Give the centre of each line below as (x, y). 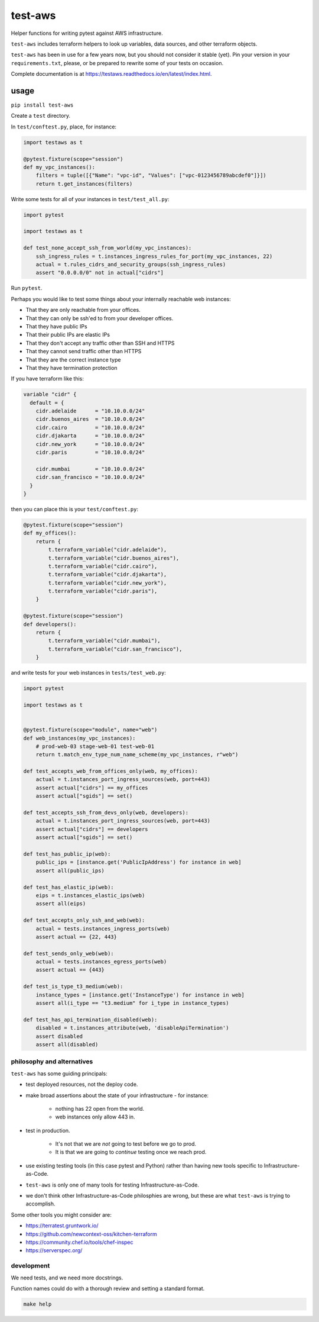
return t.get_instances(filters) (84, 184)
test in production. (48, 1130)
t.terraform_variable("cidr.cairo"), (103, 566)
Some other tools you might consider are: (61, 1215)
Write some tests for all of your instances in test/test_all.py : (90, 199)
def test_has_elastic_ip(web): (69, 887)
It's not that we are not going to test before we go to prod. (126, 1144)
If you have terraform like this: (47, 379)
